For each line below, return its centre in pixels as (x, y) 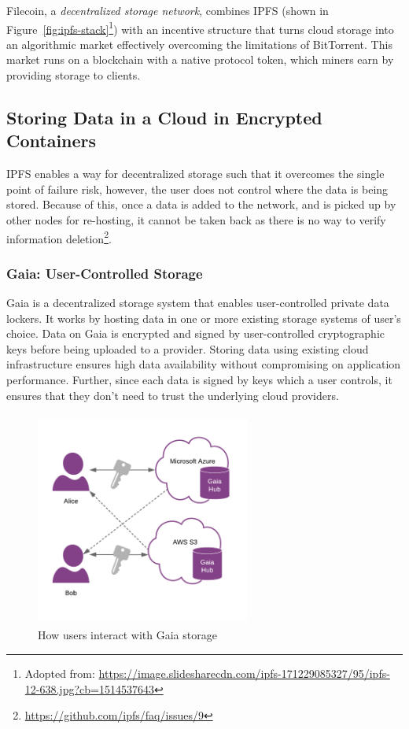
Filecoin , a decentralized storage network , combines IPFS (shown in (168, 10)
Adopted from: (60, 673)
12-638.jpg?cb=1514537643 (89, 688)
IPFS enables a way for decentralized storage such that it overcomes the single (195, 174)
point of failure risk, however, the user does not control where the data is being (197, 189)
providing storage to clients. (74, 75)
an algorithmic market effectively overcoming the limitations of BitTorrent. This (199, 44)
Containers (52, 141)
